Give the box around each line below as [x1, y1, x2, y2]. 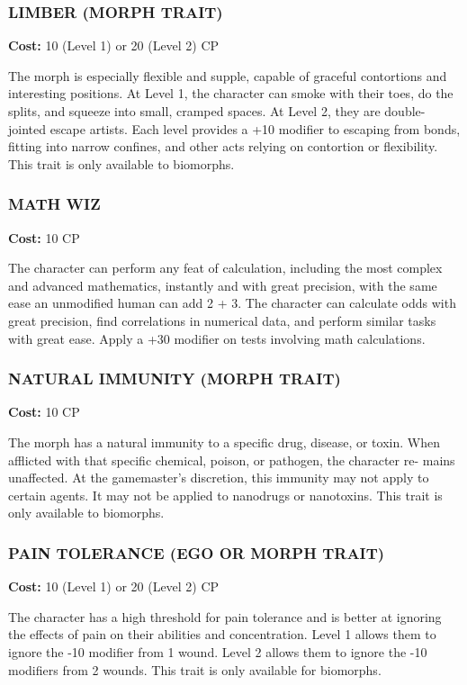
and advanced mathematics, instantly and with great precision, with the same [8, 275, 437, 294]
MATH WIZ [8, 193, 101, 215]
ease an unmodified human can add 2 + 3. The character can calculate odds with [8, 293, 456, 312]
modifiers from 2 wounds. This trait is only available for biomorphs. [8, 660, 382, 679]
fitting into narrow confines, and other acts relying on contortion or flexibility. [8, 137, 438, 156]
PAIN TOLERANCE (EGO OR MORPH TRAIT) [8, 541, 385, 563]
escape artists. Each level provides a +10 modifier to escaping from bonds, [49, 119, 461, 138]
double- [384, 102, 426, 120]
